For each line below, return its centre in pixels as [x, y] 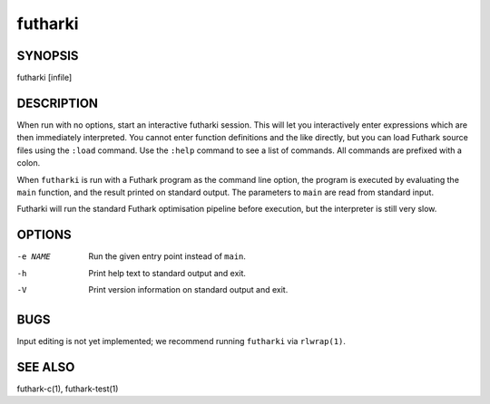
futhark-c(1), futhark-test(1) [68, 389]
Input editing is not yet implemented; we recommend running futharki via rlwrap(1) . [181, 341]
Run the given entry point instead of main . [167, 256]
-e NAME [34, 257]
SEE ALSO [46, 367]
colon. [29, 163]
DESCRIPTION [58, 103]
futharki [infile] [44, 78]
